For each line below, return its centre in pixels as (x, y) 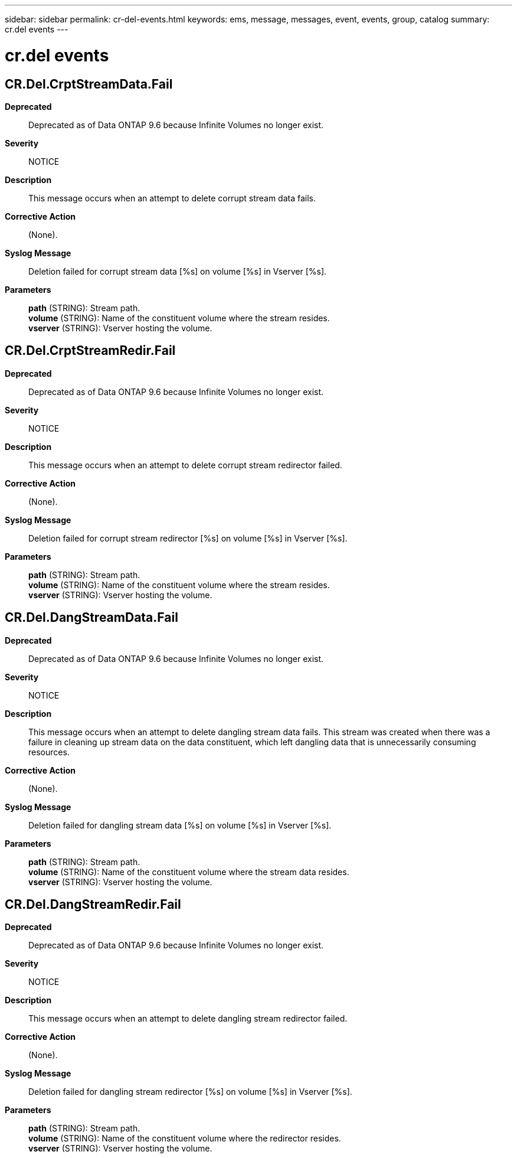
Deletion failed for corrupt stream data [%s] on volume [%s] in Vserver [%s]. (178, 271)
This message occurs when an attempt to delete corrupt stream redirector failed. (185, 465)
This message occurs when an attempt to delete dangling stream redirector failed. (188, 1019)
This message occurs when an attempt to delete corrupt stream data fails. (172, 198)
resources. (49, 752)
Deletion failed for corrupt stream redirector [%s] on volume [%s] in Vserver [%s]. (188, 538)
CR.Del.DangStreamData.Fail (91, 618)
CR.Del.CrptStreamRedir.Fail (90, 351)
